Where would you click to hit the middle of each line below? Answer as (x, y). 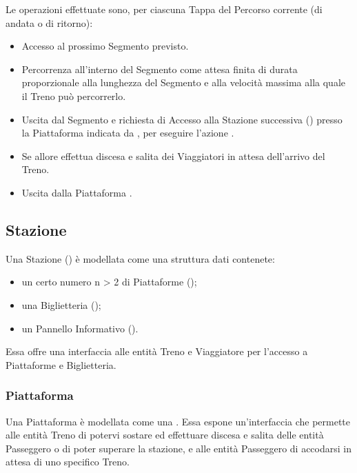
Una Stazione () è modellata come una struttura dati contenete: (140, 258)
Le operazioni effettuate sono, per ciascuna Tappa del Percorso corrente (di (164, 9)
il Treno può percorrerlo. (74, 95)
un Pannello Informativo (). (80, 328)
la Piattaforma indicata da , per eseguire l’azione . (128, 133)
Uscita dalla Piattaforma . (77, 192)
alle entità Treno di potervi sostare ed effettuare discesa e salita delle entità (165, 435)
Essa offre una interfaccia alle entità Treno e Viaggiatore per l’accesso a (157, 351)
